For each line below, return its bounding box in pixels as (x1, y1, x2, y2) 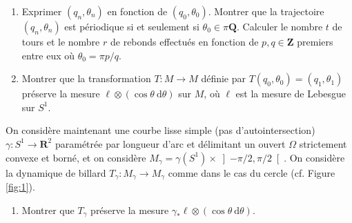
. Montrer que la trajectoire (208, 4, 324, 18)
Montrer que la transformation (21, 71, 151, 86)
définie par (201, 71, 246, 86)
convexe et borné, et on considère (6, 150, 146, 164)
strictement (299, 136, 347, 151)
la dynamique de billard (6, 165, 106, 180)
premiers (297, 35, 333, 48)
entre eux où (21, 48, 75, 62)
